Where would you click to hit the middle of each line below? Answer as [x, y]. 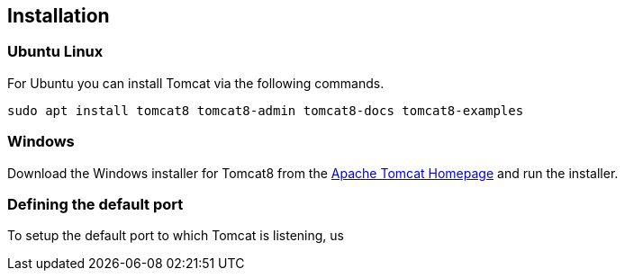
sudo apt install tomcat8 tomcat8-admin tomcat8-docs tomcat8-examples [266, 110]
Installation [59, 16]
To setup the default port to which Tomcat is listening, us [176, 236]
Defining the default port [95, 204]
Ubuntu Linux [55, 52]
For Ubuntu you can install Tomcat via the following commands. [196, 83]
